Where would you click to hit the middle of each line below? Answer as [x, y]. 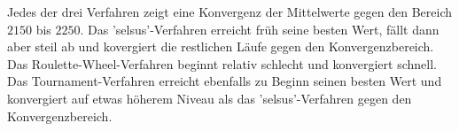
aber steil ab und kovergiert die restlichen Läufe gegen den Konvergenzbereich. [221, 46]
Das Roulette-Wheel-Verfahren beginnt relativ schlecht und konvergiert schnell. [222, 63]
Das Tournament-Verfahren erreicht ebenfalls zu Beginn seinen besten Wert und [225, 81]
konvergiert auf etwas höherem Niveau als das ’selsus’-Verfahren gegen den [210, 98]
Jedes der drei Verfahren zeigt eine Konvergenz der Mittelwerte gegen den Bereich [229, 12]
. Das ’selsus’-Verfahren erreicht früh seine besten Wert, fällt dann [260, 29]
